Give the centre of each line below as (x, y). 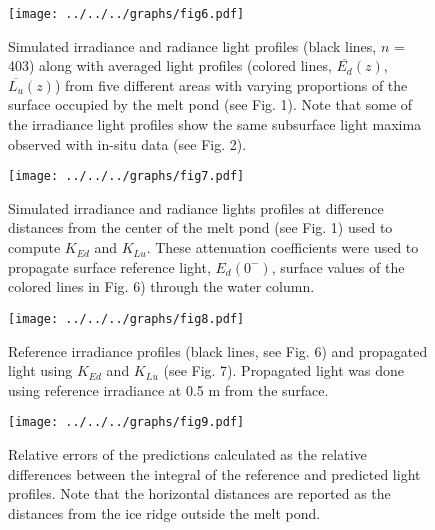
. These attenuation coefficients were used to (282, 247)
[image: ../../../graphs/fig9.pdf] (126, 422)
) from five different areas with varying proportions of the (231, 84)
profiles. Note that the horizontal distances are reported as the (199, 493)
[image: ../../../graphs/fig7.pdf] (126, 176)
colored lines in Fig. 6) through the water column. (161, 286)
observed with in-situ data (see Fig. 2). (127, 143)
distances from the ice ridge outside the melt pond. (164, 512)
